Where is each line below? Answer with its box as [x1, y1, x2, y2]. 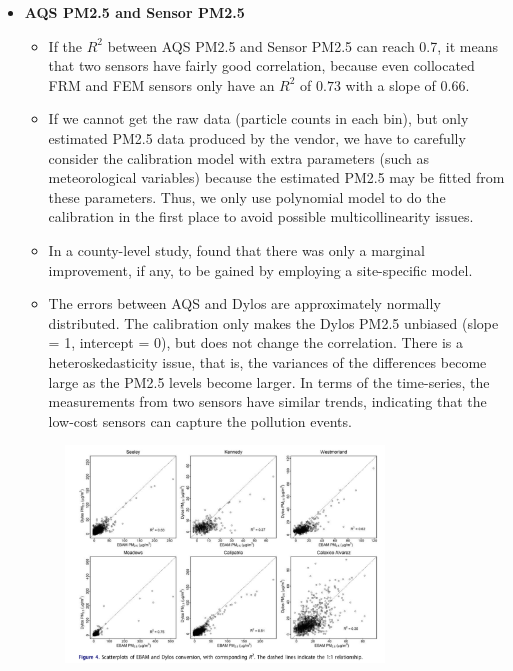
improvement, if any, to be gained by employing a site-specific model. [48, 259, 473, 280]
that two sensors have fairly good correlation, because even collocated [48, 55, 475, 76]
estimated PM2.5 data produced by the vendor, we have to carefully [48, 127, 466, 148]
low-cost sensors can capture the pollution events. [48, 410, 352, 431]
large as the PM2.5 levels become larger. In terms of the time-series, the [48, 371, 490, 392]
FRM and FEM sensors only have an [48, 74, 275, 95]
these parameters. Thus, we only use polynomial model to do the [48, 186, 446, 207]
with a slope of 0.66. [345, 74, 470, 95]
